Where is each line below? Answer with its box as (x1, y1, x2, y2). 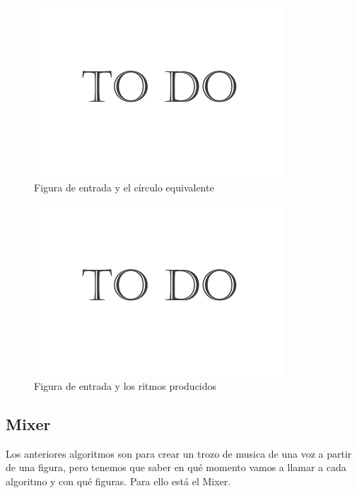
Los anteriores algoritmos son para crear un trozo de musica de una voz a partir (6, 446, 352, 461)
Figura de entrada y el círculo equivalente (34, 179, 214, 194)
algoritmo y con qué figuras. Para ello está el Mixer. (6, 473, 231, 488)
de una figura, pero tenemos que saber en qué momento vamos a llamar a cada (6, 460, 346, 475)
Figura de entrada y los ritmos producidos (34, 378, 217, 393)
